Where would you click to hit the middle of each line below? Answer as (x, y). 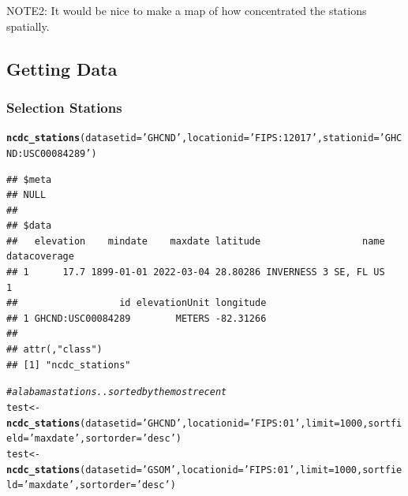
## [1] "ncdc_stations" (69, 365)
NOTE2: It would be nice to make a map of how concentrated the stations (187, 10)
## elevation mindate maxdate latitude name (196, 241)
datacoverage (40, 257)
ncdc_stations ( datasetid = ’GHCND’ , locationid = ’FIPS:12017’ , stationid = (193, 138)
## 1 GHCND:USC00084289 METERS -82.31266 (137, 318)
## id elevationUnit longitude (137, 303)
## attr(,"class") (54, 350)
